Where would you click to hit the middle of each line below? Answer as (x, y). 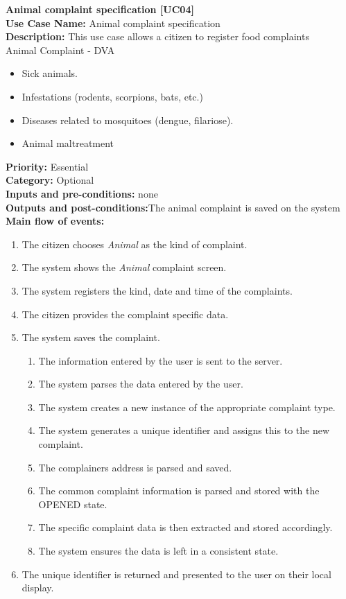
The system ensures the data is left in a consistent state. (158, 551)
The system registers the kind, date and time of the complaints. (157, 290)
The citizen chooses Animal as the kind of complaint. (135, 244)
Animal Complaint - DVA (60, 50)
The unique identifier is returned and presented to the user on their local (176, 574)
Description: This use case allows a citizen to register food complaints (157, 36)
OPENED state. (73, 504)
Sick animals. (50, 73)
